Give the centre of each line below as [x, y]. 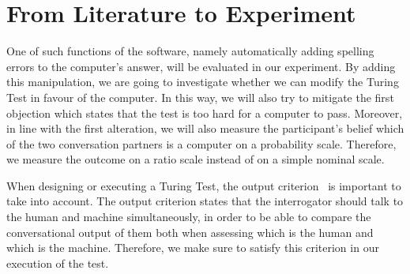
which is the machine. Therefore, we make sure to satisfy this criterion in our [193, 248]
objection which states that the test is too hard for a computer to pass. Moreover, [205, 113]
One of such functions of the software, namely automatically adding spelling [190, 51]
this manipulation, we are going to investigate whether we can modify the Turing [203, 82]
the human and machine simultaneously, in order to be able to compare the [189, 217]
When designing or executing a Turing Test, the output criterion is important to [204, 185]
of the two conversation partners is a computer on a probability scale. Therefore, [201, 143]
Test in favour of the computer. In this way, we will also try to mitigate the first [200, 97]
